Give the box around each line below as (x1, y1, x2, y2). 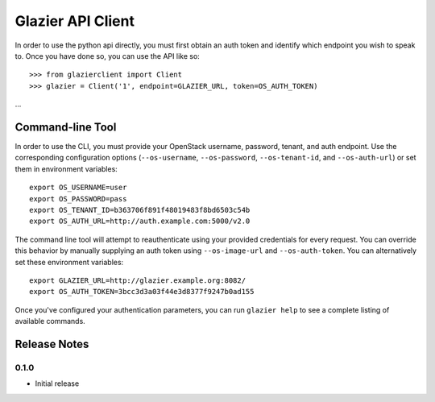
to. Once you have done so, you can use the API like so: (14, 51, 201, 60)
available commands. (14, 317, 86, 326)
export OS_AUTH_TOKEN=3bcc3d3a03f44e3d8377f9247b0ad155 (29, 287, 255, 296)
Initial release (35, 379, 80, 388)
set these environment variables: (14, 257, 124, 267)
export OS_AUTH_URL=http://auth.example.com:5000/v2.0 (29, 217, 251, 226)
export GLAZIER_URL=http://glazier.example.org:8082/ (29, 276, 246, 285)
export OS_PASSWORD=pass (29, 194, 127, 203)
